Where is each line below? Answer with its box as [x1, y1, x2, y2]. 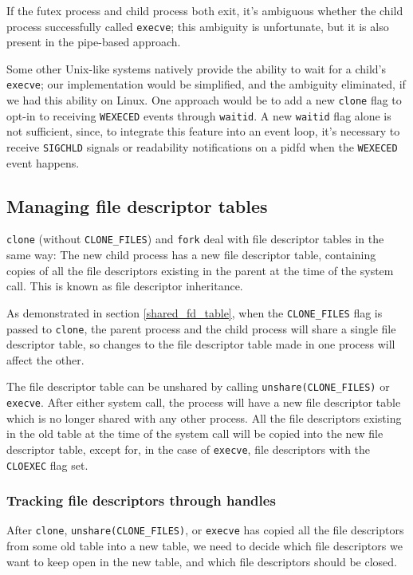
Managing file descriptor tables [6, 193, 268, 218]
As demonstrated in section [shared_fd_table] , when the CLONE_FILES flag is [6, 304, 383, 321]
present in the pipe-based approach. [6, 33, 181, 50]
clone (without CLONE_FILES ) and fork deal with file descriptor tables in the [6, 230, 384, 247]
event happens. [6, 154, 80, 171]
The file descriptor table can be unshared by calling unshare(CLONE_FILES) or [6, 378, 390, 395]
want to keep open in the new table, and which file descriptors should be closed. [6, 553, 397, 569]
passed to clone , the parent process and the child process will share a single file [6, 320, 396, 337]
